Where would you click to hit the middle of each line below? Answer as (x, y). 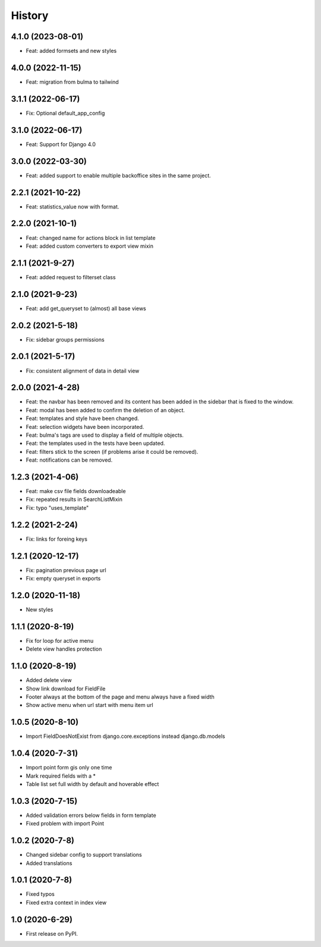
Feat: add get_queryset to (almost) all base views (86, 308)
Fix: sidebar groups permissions (65, 339)
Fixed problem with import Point (65, 823)
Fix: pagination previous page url (66, 570)
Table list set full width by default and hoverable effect (92, 784)
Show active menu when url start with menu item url (90, 705)
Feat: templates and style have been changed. (82, 418)
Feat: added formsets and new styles (71, 51)
